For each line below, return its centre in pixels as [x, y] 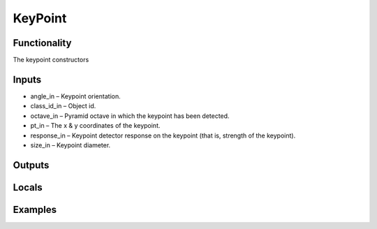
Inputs [27, 79]
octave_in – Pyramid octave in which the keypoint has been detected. [130, 116]
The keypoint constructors [51, 60]
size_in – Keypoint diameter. [71, 145]
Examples [35, 209]
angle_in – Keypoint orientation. [76, 96]
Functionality [42, 43]
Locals [28, 187]
